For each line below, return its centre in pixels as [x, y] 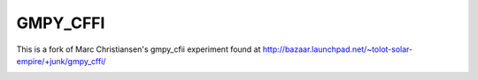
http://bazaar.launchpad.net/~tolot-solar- [338, 49]
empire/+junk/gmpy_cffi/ [61, 61]
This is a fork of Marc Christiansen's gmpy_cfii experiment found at [139, 49]
